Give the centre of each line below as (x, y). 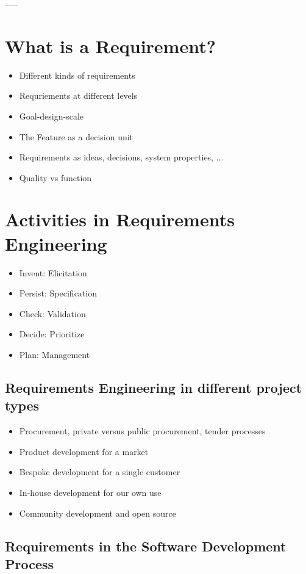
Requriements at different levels (78, 95)
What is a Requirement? (110, 45)
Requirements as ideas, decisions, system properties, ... (121, 157)
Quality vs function (55, 177)
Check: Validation (52, 313)
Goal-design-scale (52, 116)
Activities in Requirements (120, 219)
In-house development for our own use (90, 492)
